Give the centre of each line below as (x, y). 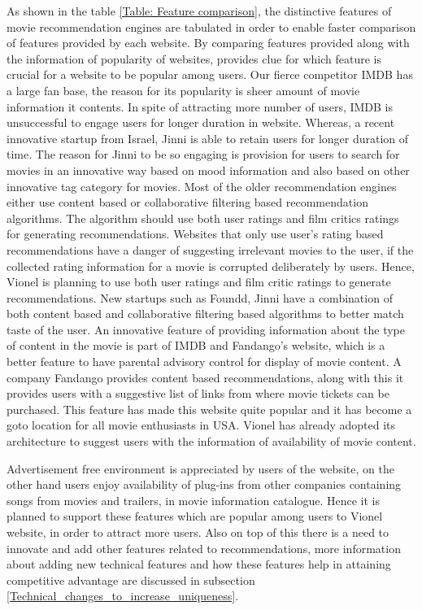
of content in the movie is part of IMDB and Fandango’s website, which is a (196, 345)
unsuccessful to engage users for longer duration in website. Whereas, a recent (201, 122)
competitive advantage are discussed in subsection (131, 579)
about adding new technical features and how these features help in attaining (199, 564)
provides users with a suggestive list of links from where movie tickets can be (198, 393)
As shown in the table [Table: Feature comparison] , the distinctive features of (199, 11)
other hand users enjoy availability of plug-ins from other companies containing (204, 484)
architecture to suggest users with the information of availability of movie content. (211, 441)
